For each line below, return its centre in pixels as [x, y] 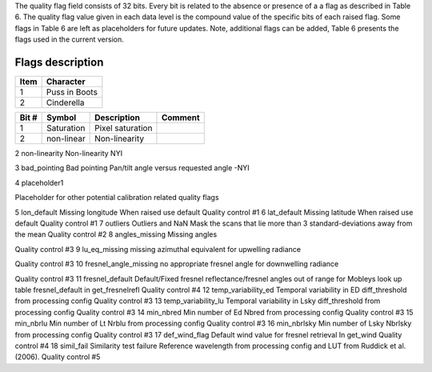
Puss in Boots [72, 92]
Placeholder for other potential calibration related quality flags [117, 198]
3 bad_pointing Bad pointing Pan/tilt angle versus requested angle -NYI [132, 168]
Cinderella [65, 102]
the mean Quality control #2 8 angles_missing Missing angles [116, 234]
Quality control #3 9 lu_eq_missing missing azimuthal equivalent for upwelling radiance [158, 249]
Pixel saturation [124, 128]
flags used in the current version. [69, 39]
